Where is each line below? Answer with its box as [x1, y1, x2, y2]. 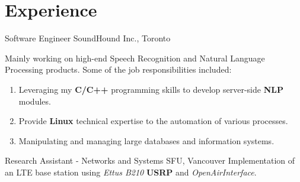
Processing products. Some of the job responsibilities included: [5, 63, 232, 76]
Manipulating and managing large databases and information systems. [18, 134, 275, 147]
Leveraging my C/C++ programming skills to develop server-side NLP [18, 83, 283, 95]
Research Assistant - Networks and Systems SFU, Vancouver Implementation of [5, 154, 295, 167]
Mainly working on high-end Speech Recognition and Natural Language [5, 51, 265, 64]
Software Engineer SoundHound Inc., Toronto [5, 32, 171, 44]
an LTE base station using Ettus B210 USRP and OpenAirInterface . [5, 165, 257, 178]
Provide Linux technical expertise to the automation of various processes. [18, 115, 288, 127]
